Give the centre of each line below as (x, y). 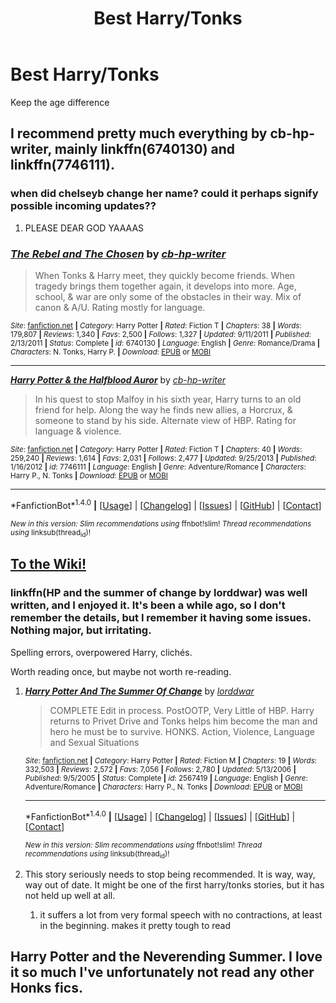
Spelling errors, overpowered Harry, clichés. (101, 652)
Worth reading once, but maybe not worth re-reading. (121, 671)
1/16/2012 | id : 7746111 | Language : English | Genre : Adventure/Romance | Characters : (158, 467)
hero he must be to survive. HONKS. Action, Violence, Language (182, 731)
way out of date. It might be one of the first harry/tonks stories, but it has (174, 884)
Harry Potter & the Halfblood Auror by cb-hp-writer (118, 379)
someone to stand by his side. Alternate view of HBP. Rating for (165, 420)
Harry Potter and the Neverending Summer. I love (166, 956)
